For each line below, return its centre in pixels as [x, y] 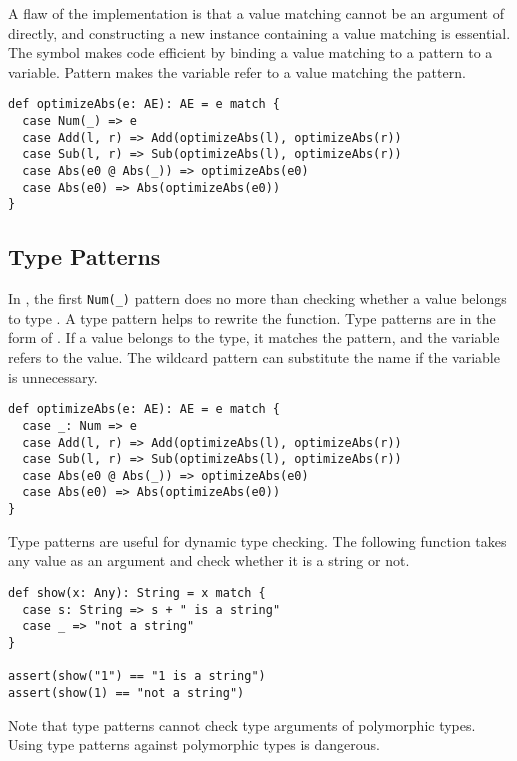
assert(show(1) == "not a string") [126, 692]
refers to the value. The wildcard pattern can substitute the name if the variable [254, 357]
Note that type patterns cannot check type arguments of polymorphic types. [242, 724]
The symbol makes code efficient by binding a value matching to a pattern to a [250, 52]
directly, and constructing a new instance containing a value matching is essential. [259, 32]
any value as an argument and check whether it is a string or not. [209, 560]
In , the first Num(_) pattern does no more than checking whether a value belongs [257, 298]
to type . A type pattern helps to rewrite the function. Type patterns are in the [252, 317]
